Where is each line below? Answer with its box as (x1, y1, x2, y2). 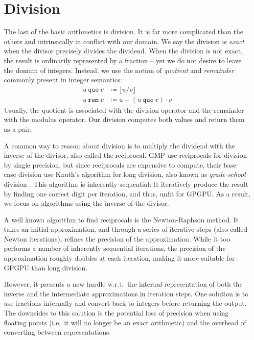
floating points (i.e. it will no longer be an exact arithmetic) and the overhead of (4, 317, 246, 327)
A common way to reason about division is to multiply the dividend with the (4, 140, 235, 150)
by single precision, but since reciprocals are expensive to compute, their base (4, 159, 236, 170)
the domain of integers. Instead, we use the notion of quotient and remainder (4, 65, 234, 75)
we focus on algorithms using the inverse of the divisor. (4, 198, 169, 208)
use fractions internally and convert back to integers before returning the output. (4, 298, 247, 308)
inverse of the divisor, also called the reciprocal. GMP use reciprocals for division (4, 150, 247, 160)
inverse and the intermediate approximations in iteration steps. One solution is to (4, 288, 249, 298)
